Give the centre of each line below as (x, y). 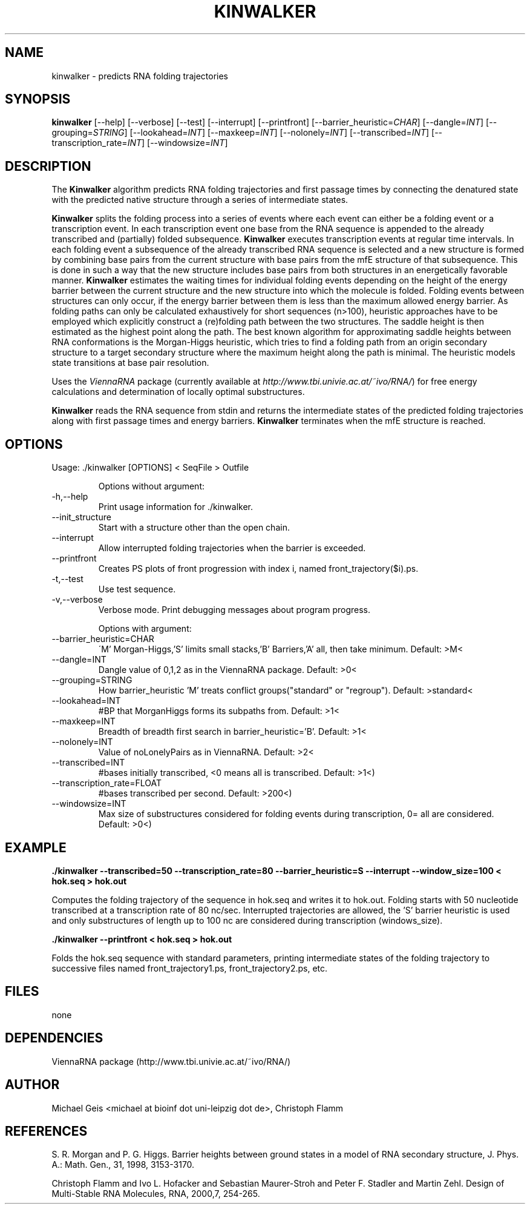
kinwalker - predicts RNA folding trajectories (140, 76)
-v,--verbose (77, 600)
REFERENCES (46, 1131)
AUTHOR (32, 1085)
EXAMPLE (36, 847)
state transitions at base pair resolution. (130, 363)
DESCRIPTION (48, 166)
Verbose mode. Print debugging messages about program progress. (234, 610)
